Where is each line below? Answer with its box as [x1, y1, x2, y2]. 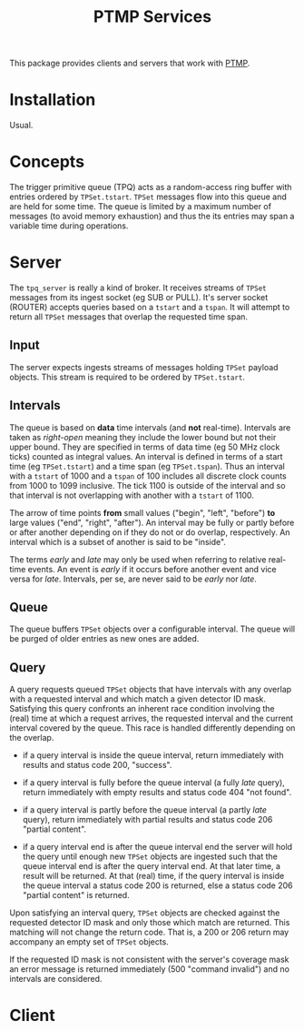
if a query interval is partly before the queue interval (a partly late [22, 804, 268, 815]
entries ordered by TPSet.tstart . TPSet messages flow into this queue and [9, 191, 288, 202]
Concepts [9, 152, 84, 172]
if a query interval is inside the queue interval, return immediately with [22, 750, 284, 761]
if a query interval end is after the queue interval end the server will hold [22, 842, 293, 853]
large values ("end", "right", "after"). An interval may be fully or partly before [9, 517, 295, 528]
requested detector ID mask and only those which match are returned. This [9, 917, 290, 928]
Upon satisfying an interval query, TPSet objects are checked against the [9, 907, 280, 918]
